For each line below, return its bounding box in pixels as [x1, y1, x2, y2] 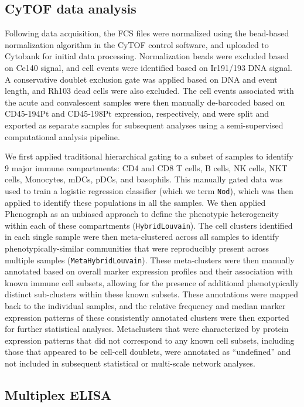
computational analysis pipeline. [5, 130, 120, 143]
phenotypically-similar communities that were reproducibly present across [5, 242, 269, 255]
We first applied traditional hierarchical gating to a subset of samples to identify [5, 150, 293, 162]
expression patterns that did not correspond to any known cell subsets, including [5, 334, 295, 346]
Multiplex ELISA [5, 386, 112, 403]
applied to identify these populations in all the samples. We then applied [5, 196, 266, 208]
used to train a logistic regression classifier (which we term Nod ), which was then [5, 184, 293, 196]
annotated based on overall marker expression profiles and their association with [5, 265, 293, 277]
